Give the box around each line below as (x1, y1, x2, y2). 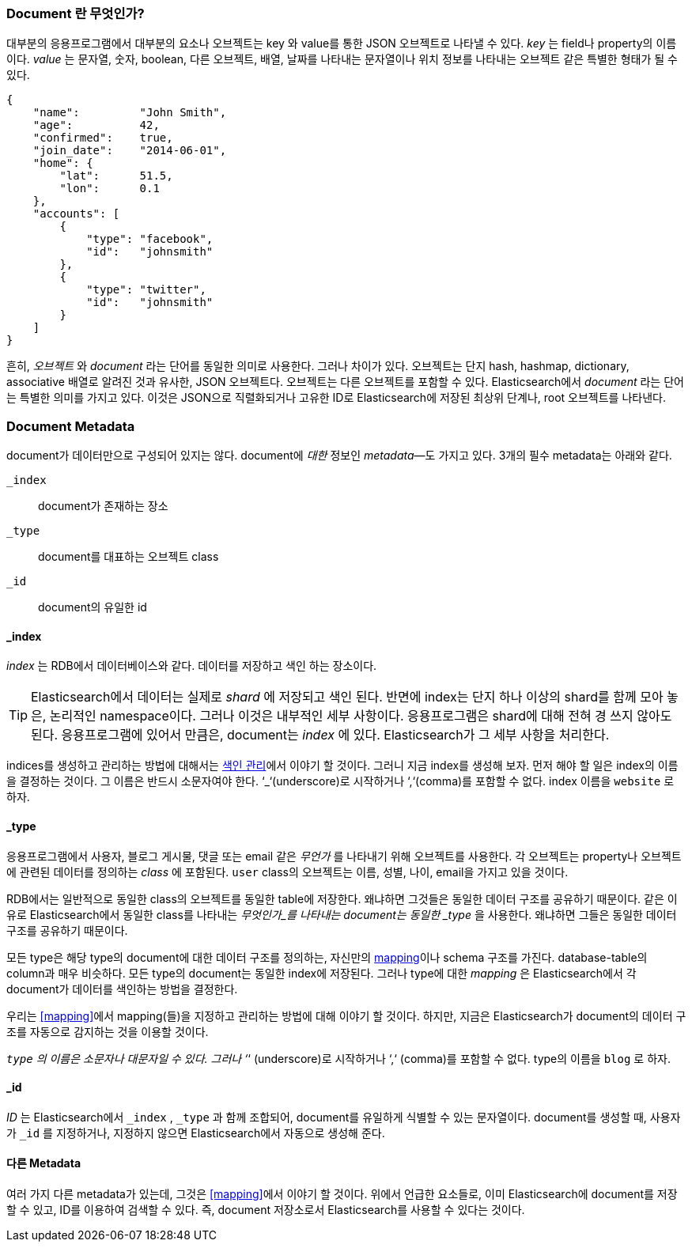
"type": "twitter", (86, 283, 206, 297)
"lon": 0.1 (59, 182, 160, 195)
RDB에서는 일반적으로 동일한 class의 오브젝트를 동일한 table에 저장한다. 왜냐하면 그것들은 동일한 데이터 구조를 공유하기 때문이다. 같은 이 (6, 891, 678, 906)
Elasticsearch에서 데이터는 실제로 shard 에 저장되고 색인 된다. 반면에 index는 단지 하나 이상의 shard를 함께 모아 (31, 689, 664, 705)
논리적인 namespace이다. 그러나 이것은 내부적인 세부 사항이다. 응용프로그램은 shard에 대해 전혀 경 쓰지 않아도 (49, 708, 672, 724)
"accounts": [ (32, 207, 120, 221)
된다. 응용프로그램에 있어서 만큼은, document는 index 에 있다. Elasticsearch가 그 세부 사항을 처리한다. (31, 727, 610, 743)
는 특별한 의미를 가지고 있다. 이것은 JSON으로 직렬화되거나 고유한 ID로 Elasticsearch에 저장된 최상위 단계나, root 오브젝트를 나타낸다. (6, 391, 666, 405)
